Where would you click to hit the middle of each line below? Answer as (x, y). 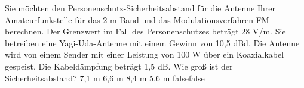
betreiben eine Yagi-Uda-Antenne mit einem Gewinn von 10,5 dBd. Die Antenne (152, 43)
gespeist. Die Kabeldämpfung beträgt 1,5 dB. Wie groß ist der (119, 66)
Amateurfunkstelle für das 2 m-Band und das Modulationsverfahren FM (137, 19)
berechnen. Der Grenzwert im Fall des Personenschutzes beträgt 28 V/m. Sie (145, 31)
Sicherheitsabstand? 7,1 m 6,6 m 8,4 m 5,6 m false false (105, 78)
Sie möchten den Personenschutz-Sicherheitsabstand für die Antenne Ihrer (140, 8)
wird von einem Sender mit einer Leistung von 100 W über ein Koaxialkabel (145, 54)
